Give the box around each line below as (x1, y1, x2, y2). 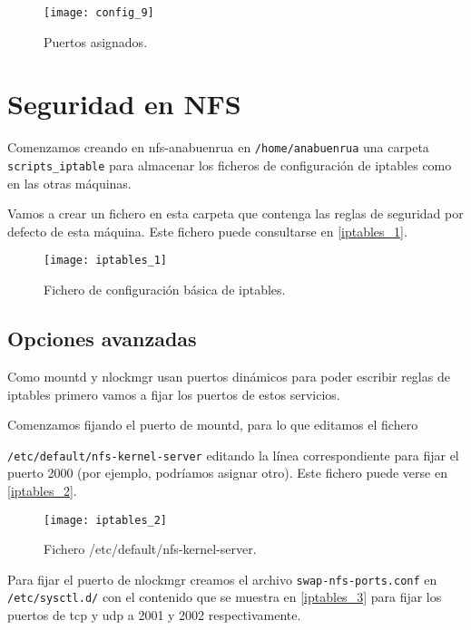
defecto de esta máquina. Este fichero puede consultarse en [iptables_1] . (7, 221, 407, 240)
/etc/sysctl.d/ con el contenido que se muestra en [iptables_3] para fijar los (7, 587, 442, 606)
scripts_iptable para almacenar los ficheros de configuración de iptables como (7, 156, 452, 175)
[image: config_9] (44, 6, 154, 19)
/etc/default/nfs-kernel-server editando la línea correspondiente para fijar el (7, 445, 459, 464)
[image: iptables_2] (44, 513, 168, 527)
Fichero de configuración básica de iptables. (44, 280, 286, 299)
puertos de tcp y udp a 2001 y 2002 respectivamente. (7, 606, 301, 625)
